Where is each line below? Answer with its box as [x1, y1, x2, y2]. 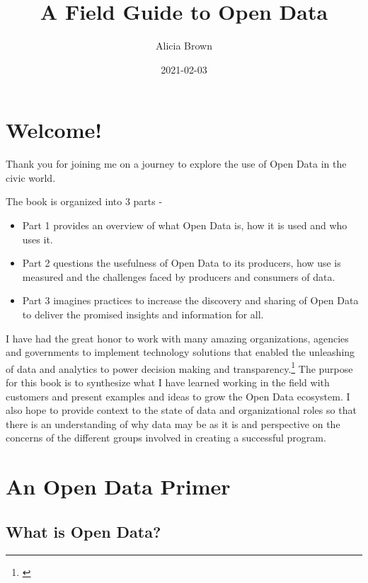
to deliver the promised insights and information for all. [22, 307, 264, 321]
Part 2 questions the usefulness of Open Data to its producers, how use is [22, 255, 341, 270]
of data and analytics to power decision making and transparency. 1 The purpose [6, 359, 353, 376]
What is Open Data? [6, 520, 161, 542]
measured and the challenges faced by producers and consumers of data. [22, 269, 335, 284]
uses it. [22, 231, 53, 246]
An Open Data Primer [6, 472, 231, 501]
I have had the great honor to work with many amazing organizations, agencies [6, 330, 349, 345]
